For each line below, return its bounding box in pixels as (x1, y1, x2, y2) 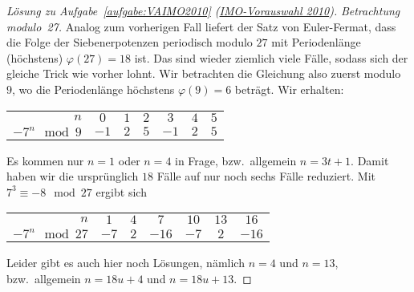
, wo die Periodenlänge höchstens (12, 80, 175, 97)
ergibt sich (95, 183, 147, 200)
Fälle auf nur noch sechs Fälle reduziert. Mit (156, 168, 375, 185)
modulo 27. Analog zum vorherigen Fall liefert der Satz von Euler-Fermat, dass (6, 18, 396, 34)
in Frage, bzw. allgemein (175, 152, 297, 168)
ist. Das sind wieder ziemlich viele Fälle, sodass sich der (134, 49, 408, 66)
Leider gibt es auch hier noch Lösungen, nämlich (6, 254, 245, 271)
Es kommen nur (6, 152, 84, 168)
